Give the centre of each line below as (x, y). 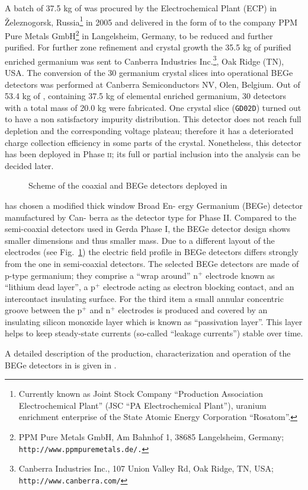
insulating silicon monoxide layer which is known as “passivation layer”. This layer (154, 321)
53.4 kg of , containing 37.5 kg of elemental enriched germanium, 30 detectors (146, 96)
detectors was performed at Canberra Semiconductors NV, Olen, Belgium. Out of (153, 84)
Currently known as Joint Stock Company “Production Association (141, 394)
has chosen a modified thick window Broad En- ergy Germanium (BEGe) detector (154, 205)
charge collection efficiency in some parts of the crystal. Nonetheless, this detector (153, 142)
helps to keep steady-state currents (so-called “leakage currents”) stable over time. (154, 333)
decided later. (29, 165)
